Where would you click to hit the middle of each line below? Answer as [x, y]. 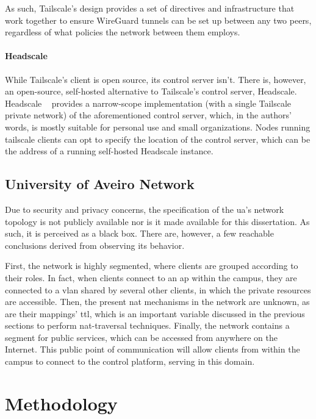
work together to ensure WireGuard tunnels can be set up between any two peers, [158, 20]
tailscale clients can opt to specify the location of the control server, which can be [158, 139]
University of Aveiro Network [100, 184]
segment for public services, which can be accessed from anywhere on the [141, 337]
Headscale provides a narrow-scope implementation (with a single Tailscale [148, 103]
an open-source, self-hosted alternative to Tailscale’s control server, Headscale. [151, 91]
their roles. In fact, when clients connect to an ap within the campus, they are [151, 277]
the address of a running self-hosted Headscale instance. [109, 151]
